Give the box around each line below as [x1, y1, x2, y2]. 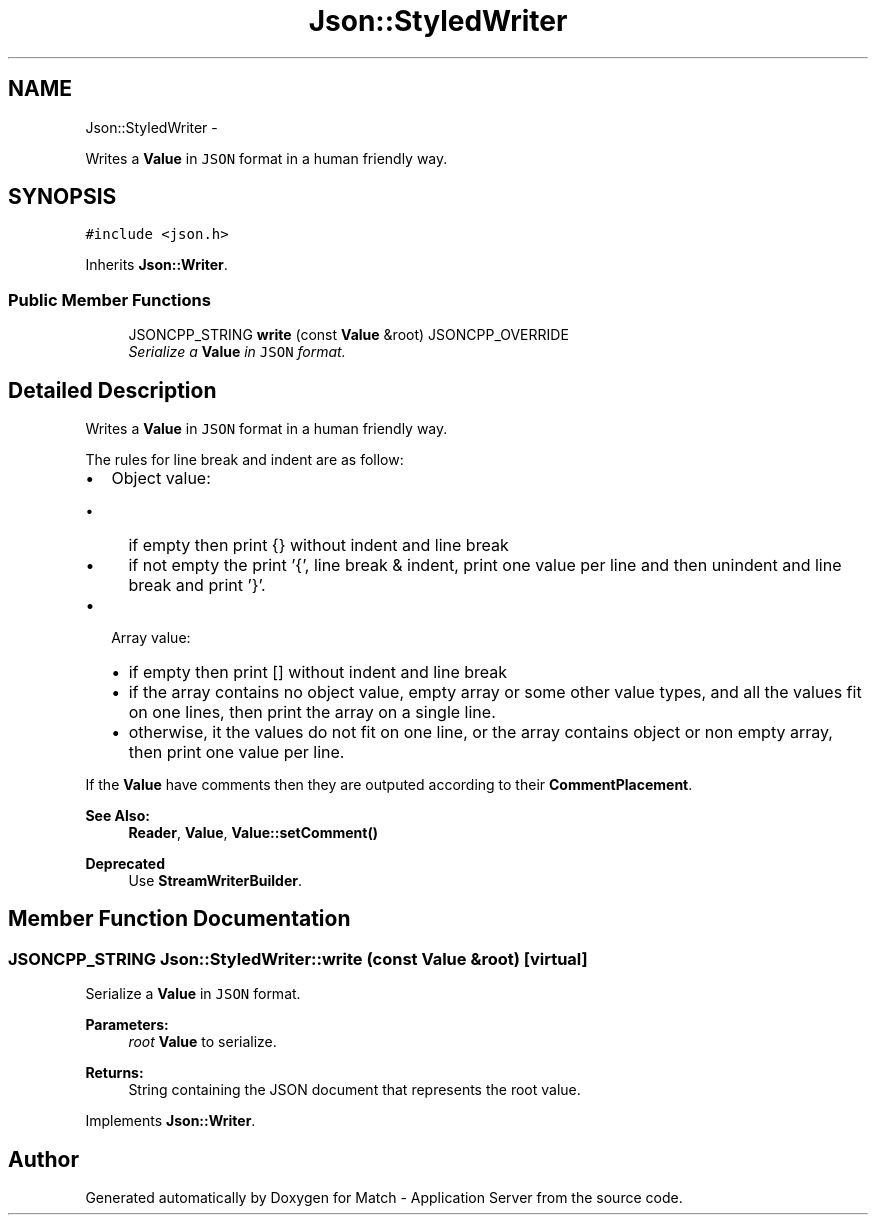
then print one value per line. [128, 742, 345, 763]
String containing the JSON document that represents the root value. [128, 1081, 581, 1099]
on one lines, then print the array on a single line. [128, 702, 496, 723]
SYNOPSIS [8, 184, 117, 210]
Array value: [111, 629, 191, 647]
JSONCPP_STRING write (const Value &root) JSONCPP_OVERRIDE [128, 326, 569, 344]
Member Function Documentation [8, 906, 351, 932]
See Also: [85, 807, 150, 825]
